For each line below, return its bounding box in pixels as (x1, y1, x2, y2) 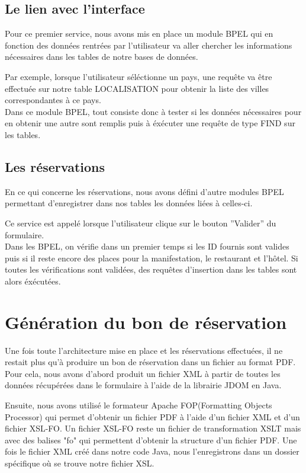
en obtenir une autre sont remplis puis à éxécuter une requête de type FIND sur (5, 117, 295, 129)
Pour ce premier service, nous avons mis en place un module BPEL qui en (5, 27, 273, 40)
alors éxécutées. (5, 274, 61, 287)
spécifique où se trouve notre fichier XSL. (5, 456, 154, 469)
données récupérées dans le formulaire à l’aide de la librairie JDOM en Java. (5, 379, 282, 391)
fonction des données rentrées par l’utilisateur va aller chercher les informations (5, 39, 292, 51)
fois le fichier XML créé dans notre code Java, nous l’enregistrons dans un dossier (5, 445, 299, 458)
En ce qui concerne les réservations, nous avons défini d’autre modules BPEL (5, 185, 284, 197)
